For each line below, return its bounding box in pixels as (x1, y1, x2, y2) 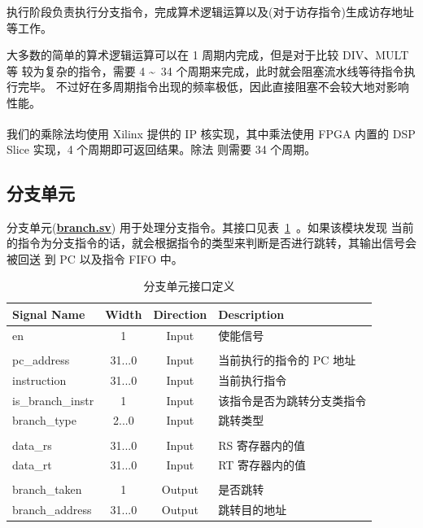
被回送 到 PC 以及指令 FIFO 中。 (7, 250, 183, 267)
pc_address (12, 351, 70, 368)
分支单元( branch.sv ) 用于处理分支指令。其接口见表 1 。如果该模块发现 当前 (7, 218, 414, 235)
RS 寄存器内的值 (218, 436, 305, 453)
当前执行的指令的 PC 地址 (218, 351, 356, 368)
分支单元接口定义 (143, 277, 235, 295)
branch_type (12, 412, 77, 429)
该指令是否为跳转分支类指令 (218, 391, 367, 408)
